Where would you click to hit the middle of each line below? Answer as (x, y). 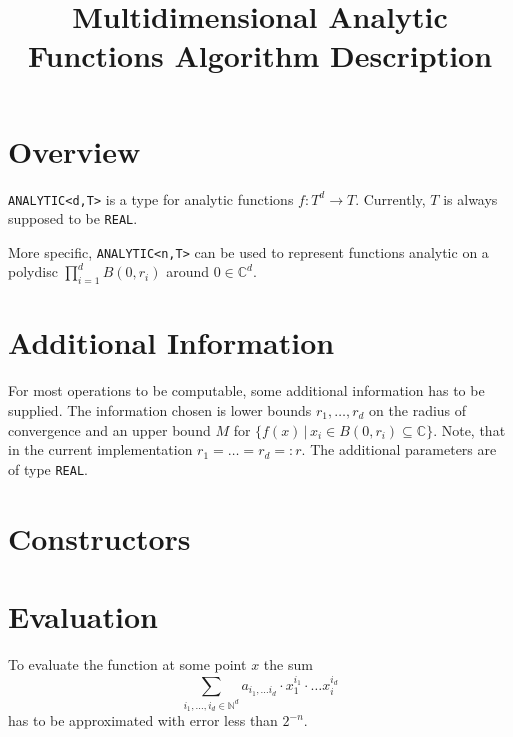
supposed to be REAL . (73, 218)
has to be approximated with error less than (143, 720)
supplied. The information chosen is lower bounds (160, 409)
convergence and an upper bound (109, 429)
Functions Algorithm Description (260, 55)
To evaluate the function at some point (127, 663)
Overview (74, 150)
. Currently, (390, 198)
